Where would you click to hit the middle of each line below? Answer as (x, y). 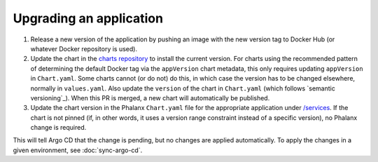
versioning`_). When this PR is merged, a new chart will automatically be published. (150, 97)
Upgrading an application (88, 18)
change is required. (58, 128)
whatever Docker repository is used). (84, 48)
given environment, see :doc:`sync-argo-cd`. (78, 150)
